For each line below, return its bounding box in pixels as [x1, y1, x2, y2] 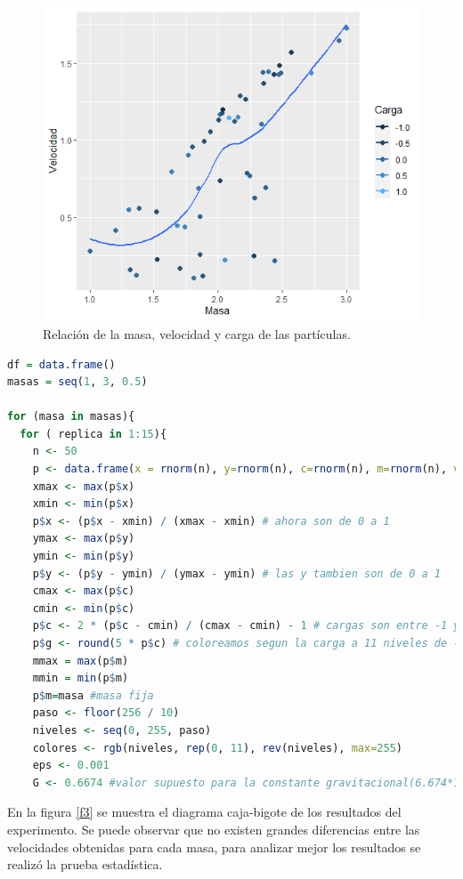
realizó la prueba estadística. [7, 855, 163, 874]
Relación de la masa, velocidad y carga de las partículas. [43, 324, 351, 343]
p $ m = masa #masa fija [32, 689, 154, 702]
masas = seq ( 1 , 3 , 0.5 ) [7, 375, 148, 389]
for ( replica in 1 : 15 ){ [20, 427, 167, 440]
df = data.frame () [7, 358, 116, 371]
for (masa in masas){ [7, 410, 135, 423]
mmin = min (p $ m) [32, 672, 129, 685]
